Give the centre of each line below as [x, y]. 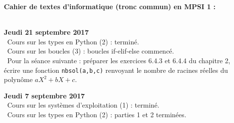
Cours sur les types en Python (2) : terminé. [73, 41]
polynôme [18, 79]
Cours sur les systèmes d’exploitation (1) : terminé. [83, 105]
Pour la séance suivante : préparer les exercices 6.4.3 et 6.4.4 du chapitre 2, [119, 60]
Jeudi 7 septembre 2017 [44, 95]
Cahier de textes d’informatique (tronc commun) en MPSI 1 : [110, 6]
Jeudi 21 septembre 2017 [46, 32]
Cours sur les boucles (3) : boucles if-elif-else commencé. [91, 51]
